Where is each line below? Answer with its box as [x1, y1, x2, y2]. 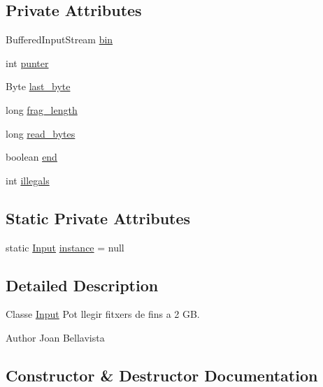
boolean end [6, 149, 57, 164]
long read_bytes [6, 126, 76, 140]
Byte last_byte [6, 79, 71, 94]
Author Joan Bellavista [6, 330, 105, 344]
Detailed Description [6, 274, 159, 295]
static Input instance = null [6, 240, 124, 254]
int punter [6, 55, 49, 70]
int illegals [6, 173, 50, 187]
